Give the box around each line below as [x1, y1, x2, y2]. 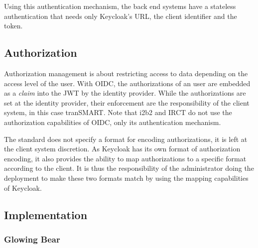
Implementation [4, 207, 88, 222]
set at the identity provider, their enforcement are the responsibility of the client [4, 97, 250, 108]
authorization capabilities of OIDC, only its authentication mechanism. [4, 117, 221, 127]
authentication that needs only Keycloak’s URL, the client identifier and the [4, 10, 237, 21]
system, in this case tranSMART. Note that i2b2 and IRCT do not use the [4, 107, 232, 118]
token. [4, 20, 23, 31]
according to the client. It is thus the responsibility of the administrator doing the [4, 163, 254, 173]
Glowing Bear [4, 233, 60, 245]
